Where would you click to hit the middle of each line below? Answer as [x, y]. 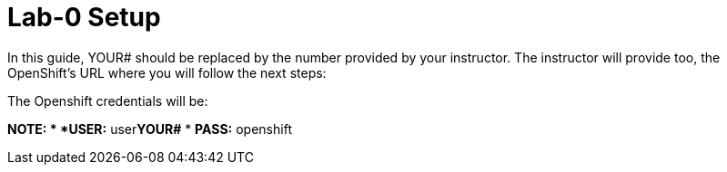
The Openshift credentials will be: [108, 100]
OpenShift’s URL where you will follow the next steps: [167, 72]
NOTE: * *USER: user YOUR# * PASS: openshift [150, 129]
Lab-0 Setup [84, 17]
